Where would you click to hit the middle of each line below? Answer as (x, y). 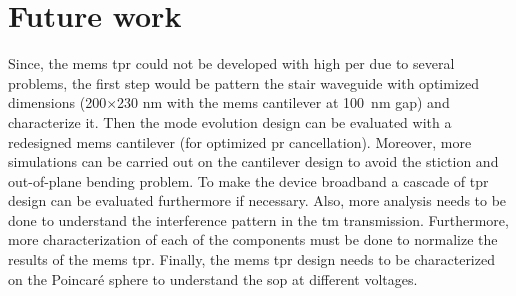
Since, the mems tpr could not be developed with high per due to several (231, 63)
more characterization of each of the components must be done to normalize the (253, 239)
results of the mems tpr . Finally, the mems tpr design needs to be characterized (251, 259)
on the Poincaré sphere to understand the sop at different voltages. (213, 278)
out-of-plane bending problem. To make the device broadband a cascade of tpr (248, 180)
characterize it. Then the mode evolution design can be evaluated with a (230, 121)
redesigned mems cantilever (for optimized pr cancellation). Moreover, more (240, 141)
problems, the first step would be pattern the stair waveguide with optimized (244, 82)
